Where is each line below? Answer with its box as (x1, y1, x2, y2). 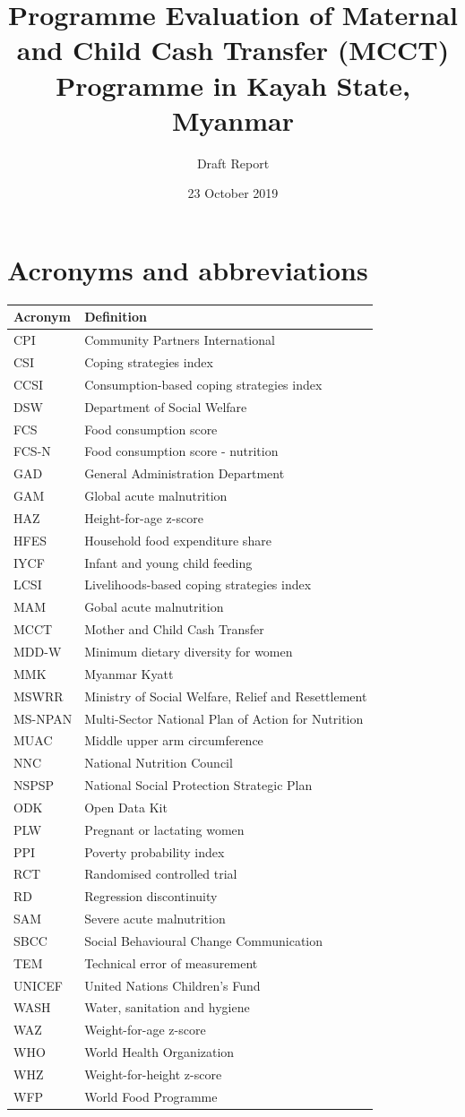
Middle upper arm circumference (84, 731, 263, 750)
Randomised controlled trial (84, 864, 237, 883)
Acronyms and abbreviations (7, 251, 368, 288)
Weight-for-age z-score (84, 1020, 206, 1039)
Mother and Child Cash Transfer (84, 620, 264, 639)
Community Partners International (84, 331, 275, 349)
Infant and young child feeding (84, 553, 253, 571)
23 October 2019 (187, 184, 279, 202)
